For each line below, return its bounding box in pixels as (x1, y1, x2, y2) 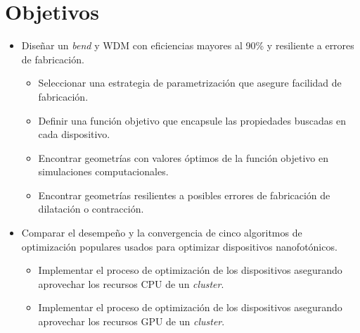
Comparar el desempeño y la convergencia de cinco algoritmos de (21, 225, 302, 240)
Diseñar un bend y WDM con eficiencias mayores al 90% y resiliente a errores (21, 38, 354, 53)
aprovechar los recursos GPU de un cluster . (38, 314, 225, 329)
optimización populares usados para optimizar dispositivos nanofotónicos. (21, 239, 337, 253)
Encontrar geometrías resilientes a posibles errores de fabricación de (38, 187, 330, 202)
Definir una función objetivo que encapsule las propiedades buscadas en (38, 113, 347, 127)
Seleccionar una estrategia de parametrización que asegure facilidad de (38, 75, 342, 90)
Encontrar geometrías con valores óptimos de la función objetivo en (38, 150, 329, 165)
